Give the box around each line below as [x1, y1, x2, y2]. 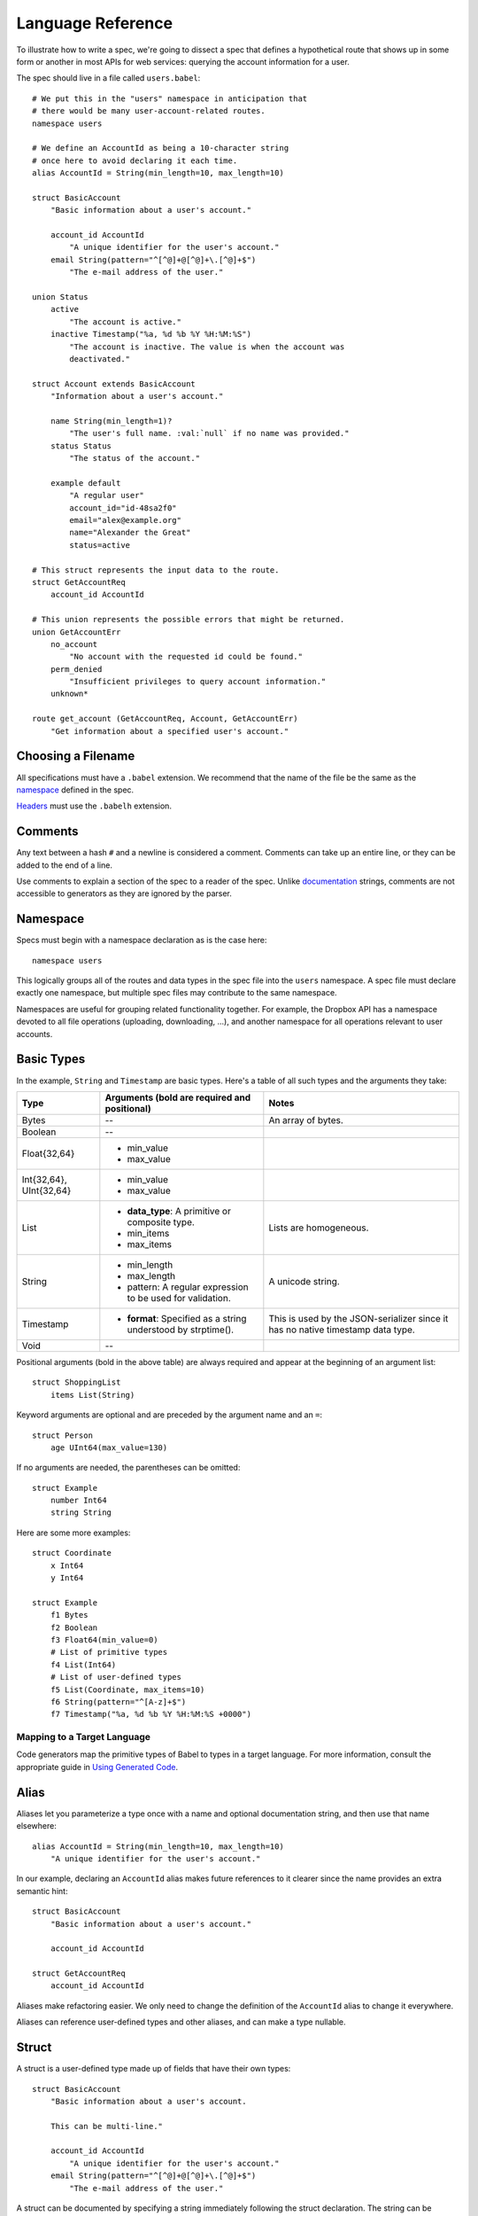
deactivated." [69, 354, 131, 363]
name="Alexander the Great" [69, 527, 191, 538]
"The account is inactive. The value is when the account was [69, 341, 345, 352]
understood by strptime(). [127, 1323, 235, 1336]
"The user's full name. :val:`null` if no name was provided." [69, 428, 350, 439]
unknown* [50, 689, 89, 699]
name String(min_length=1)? [50, 416, 173, 425]
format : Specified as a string [127, 1312, 247, 1324]
